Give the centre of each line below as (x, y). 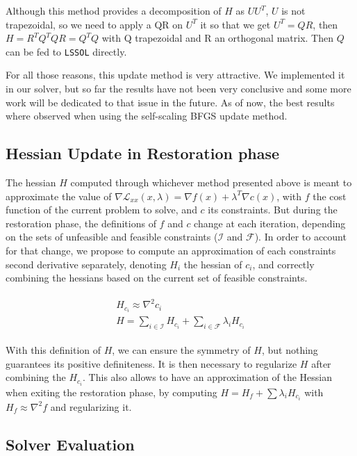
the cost (330, 196)
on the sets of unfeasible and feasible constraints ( (112, 237)
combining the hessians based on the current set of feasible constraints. (157, 278)
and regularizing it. (91, 406)
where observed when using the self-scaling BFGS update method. (147, 116)
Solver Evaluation (70, 444)
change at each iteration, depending (270, 223)
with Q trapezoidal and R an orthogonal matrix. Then (217, 38)
